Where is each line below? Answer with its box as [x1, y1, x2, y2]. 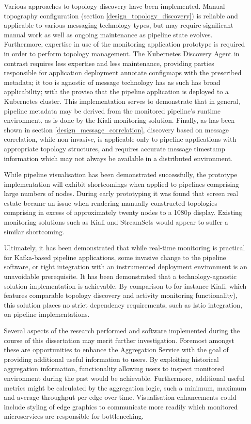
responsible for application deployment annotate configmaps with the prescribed [4, 67, 242, 78]
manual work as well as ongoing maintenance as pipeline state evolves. [4, 29, 213, 39]
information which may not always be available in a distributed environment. [4, 153, 233, 163]
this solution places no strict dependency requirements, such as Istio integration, [4, 299, 242, 310]
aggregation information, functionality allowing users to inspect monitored [4, 363, 224, 374]
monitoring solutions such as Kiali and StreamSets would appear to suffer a [4, 217, 228, 227]
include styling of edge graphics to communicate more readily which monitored [4, 401, 238, 411]
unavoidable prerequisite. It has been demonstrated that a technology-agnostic [4, 271, 237, 281]
